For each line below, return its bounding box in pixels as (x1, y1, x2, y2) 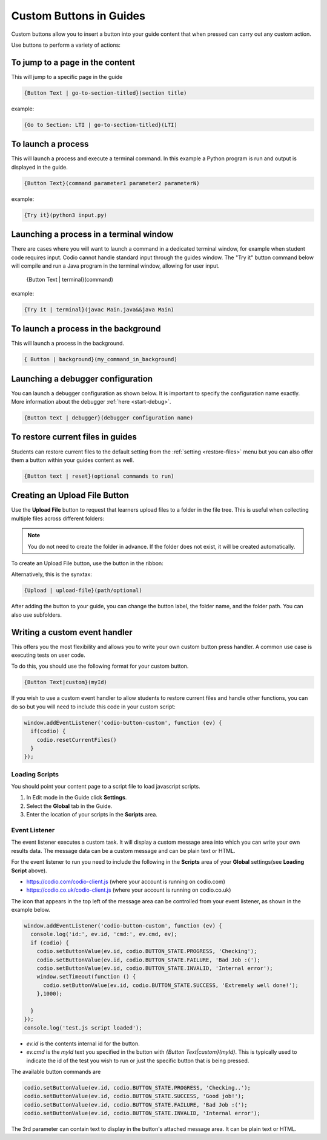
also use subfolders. (11, 611, 62, 619)
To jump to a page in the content (11, 57, 136, 67)
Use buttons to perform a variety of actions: (11, 41, 121, 49)
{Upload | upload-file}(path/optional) (24, 587, 142, 594)
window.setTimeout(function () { (36, 973, 136, 980)
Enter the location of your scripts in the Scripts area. (26, 811, 157, 818)
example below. (11, 906, 51, 914)
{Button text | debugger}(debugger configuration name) (24, 415, 194, 421)
